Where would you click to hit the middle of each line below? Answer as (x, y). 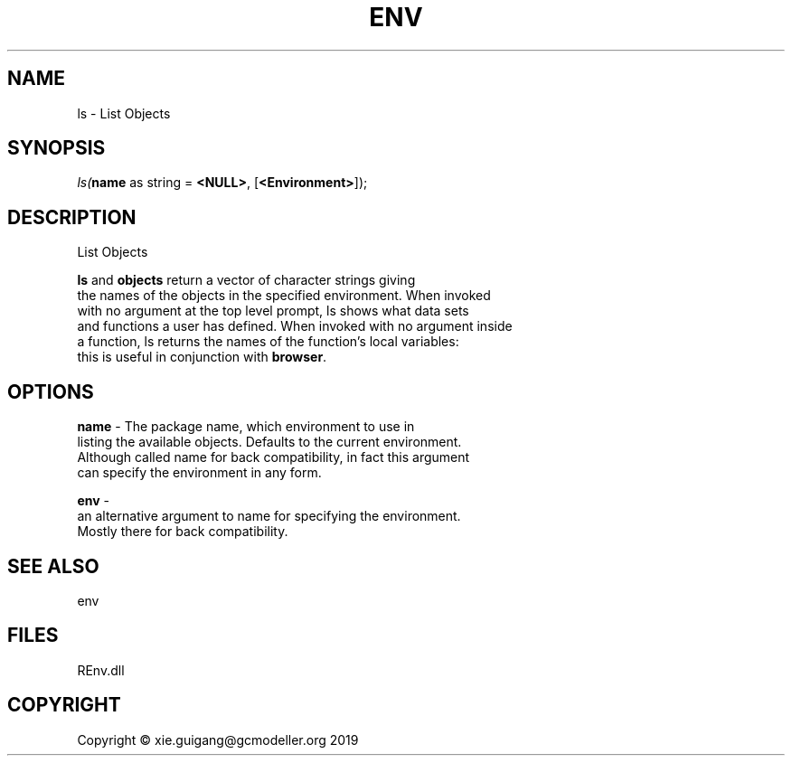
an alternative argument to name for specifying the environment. (269, 516)
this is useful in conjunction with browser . (202, 357)
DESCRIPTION (72, 217)
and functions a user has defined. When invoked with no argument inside (295, 326)
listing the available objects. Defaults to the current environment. (269, 442)
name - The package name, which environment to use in (246, 427)
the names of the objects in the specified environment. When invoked (284, 296)
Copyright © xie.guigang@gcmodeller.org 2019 (218, 739)
